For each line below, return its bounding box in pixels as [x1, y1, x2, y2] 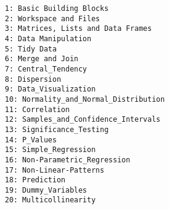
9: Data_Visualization [5, 85, 96, 94]
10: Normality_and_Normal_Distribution [5, 95, 165, 104]
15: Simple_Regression [5, 145, 96, 154]
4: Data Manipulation [5, 34, 92, 43]
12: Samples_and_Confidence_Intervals [5, 115, 161, 124]
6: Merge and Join [5, 55, 78, 64]
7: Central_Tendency [5, 64, 88, 73]
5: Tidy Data [5, 44, 57, 53]
